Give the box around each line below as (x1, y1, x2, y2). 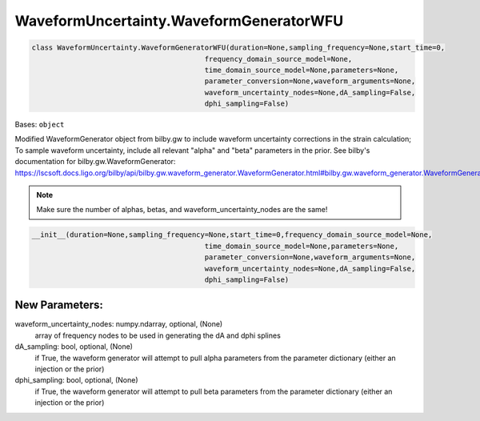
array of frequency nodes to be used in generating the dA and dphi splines (34, 331, 282, 340)
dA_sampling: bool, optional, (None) (14, 342, 134, 351)
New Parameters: (14, 299, 104, 312)
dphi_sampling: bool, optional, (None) (14, 375, 139, 385)
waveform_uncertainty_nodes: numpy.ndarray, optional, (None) (14, 319, 223, 329)
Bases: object (14, 120, 65, 130)
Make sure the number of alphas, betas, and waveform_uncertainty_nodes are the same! (36, 205, 328, 215)
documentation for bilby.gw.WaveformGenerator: (14, 157, 176, 166)
